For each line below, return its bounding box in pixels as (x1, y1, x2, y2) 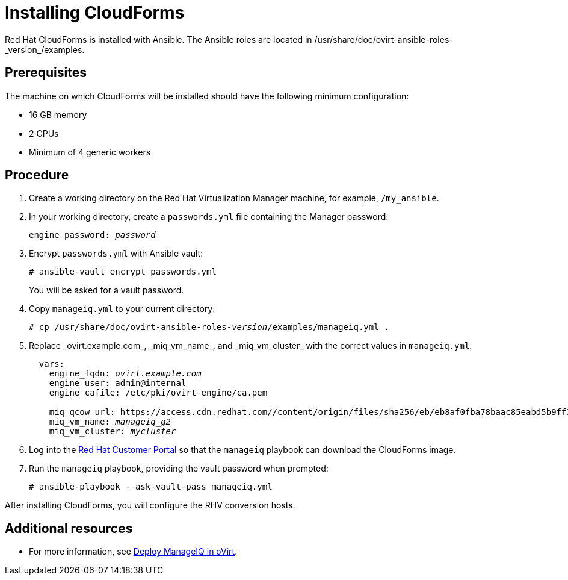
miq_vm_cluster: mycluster (49, 426, 176, 437)
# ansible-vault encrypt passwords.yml (29, 267, 217, 277)
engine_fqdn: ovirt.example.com (49, 369, 202, 379)
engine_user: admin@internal (49, 378, 187, 388)
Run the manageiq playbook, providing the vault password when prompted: (29, 463, 329, 474)
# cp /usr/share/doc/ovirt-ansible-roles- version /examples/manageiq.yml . (29, 322, 389, 332)
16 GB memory (29, 109, 87, 120)
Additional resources (5, 520, 133, 536)
